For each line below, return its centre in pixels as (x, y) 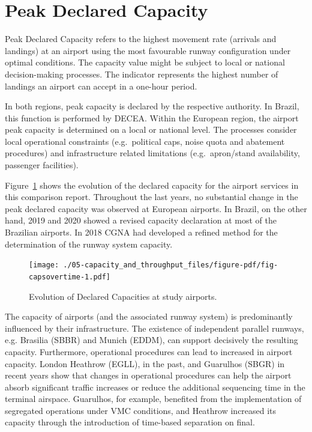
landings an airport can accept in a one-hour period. (101, 86)
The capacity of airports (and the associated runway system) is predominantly (149, 316)
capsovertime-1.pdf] (70, 277)
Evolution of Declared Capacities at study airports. (123, 296)
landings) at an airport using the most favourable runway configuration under (148, 50)
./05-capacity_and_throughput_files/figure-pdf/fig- (171, 265)
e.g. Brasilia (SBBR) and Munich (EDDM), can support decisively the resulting (151, 340)
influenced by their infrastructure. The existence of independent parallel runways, (154, 328)
